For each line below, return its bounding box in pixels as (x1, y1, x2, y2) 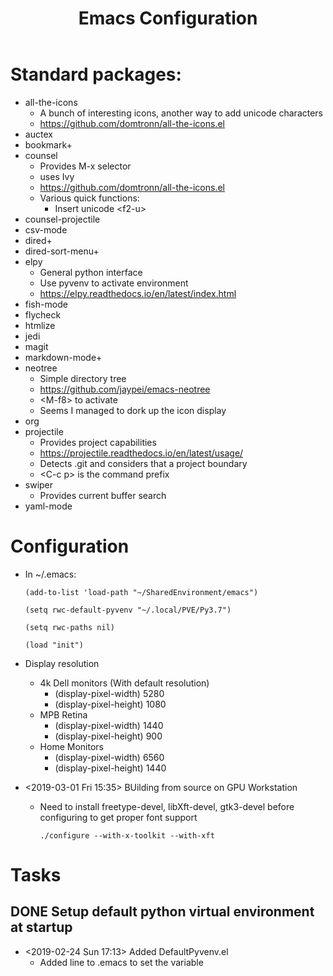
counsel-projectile (24, 213, 101, 225)
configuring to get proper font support (39, 811, 198, 823)
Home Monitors (39, 740, 104, 752)
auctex (24, 128, 53, 140)
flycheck (24, 308, 62, 321)
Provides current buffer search (39, 489, 167, 501)
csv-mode (24, 223, 68, 236)
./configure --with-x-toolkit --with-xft (39, 830, 215, 841)
